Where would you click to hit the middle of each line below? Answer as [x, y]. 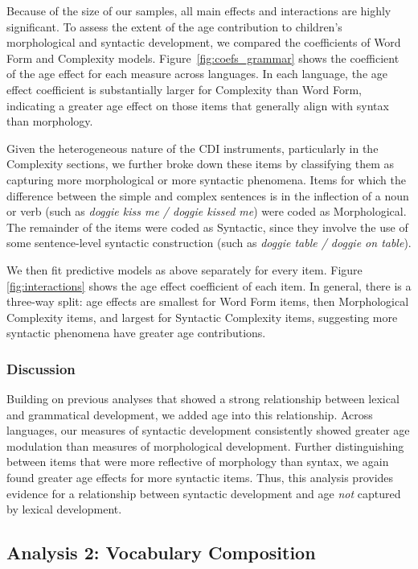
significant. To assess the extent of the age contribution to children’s [174, 26]
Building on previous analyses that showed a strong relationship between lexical [203, 399]
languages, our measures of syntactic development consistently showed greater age [208, 430]
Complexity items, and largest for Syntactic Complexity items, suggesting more [202, 317]
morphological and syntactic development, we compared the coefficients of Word [204, 42]
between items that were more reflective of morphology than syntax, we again [198, 462]
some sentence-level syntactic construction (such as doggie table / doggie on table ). [209, 243]
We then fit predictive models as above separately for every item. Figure [184, 269]
